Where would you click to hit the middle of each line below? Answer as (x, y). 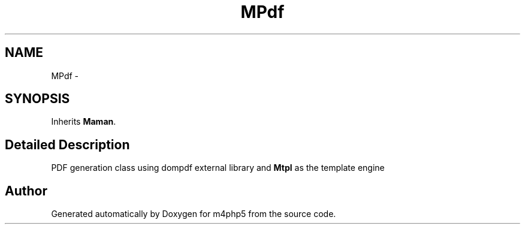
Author (26, 191)
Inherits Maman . (84, 122)
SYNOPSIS (37, 99)
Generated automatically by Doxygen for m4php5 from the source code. (194, 214)
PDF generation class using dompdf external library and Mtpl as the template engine (218, 168)
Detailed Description (67, 144)
